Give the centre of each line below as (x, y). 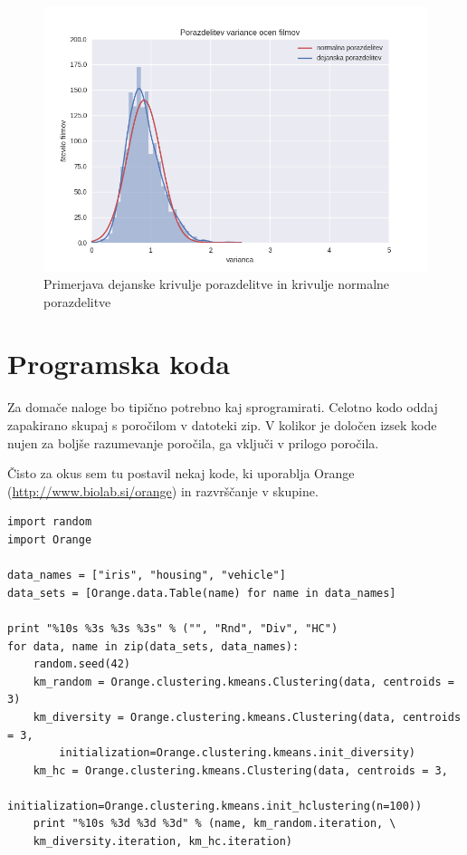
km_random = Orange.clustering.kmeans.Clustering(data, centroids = (243, 682)
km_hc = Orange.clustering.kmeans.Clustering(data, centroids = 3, (240, 770)
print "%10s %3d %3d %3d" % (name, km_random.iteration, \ (214, 824)
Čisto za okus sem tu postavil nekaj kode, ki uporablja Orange (181, 473)
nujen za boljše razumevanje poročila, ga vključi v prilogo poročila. (193, 442)
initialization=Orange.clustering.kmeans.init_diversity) (238, 753)
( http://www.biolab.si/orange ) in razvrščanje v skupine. (163, 490)
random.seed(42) (82, 664)
